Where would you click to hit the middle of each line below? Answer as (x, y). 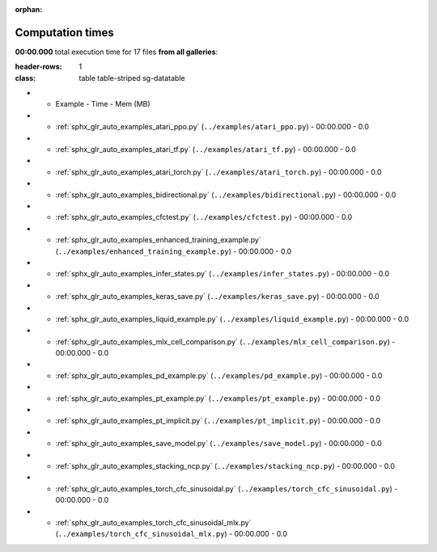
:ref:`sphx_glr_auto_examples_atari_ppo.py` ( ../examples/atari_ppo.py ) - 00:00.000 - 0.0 (212, 127)
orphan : (29, 9)
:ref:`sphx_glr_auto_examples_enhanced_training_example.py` (159, 240)
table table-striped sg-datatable (132, 78)
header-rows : (38, 67)
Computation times (64, 32)
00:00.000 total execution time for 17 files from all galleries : (117, 52)
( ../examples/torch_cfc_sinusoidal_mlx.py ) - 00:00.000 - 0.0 (171, 534)
